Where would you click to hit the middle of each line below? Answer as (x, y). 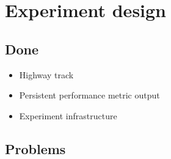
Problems (35, 148)
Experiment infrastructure (68, 115)
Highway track (46, 74)
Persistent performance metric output (89, 95)
